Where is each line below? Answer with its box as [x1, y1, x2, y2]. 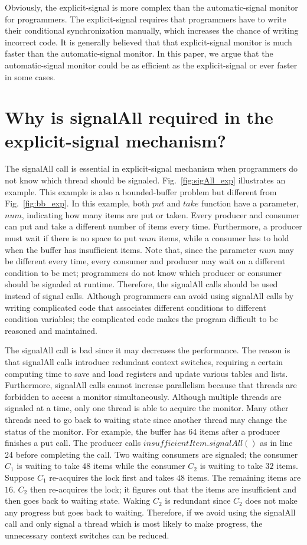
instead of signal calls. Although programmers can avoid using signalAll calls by [5, 290, 294, 301]
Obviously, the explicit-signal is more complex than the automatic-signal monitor [5, 1, 298, 13]
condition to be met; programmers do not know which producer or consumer [5, 266, 282, 278]
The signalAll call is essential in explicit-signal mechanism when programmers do [5, 162, 298, 175]
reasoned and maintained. [5, 324, 97, 336]
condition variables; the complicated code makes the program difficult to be [5, 313, 278, 325]
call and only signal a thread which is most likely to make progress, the [5, 517, 263, 530]
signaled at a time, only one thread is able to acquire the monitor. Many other [5, 402, 289, 414]
